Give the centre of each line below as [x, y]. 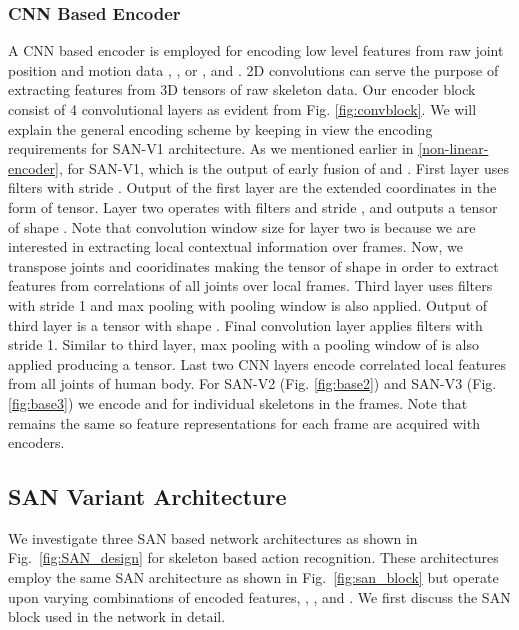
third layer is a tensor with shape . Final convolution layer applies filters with [245, 324]
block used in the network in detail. [117, 616]
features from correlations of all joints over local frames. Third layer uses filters [250, 285]
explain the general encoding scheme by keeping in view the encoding [220, 128]
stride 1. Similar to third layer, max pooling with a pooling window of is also [243, 344]
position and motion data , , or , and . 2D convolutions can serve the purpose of [253, 69]
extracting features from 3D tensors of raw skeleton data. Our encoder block [242, 89]
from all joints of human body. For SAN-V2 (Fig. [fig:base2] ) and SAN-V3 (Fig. [252, 383]
